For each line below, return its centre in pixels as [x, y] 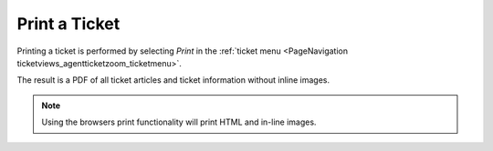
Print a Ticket [68, 24]
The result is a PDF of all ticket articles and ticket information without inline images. [173, 80]
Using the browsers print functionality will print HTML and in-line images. [179, 122]
